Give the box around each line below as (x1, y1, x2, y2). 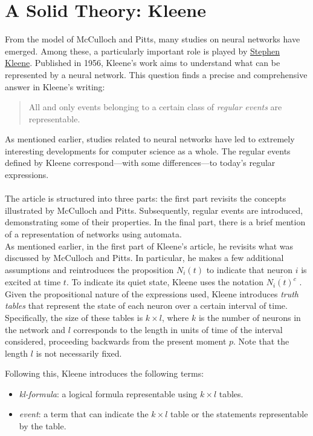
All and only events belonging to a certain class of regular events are (28, 101, 282, 113)
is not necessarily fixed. (36, 346, 122, 359)
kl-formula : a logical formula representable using (19, 387, 198, 400)
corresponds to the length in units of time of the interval (73, 323, 283, 335)
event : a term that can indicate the (19, 408, 149, 420)
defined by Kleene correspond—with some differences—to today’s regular (5, 156, 276, 169)
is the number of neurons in (198, 311, 301, 323)
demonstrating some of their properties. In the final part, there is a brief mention (5, 216, 306, 228)
